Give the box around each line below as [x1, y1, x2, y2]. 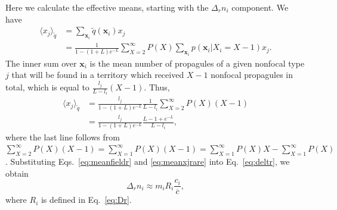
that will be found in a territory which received [11, 68, 184, 81]
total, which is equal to [5, 81, 89, 93]
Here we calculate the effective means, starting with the [5, 1, 209, 13]
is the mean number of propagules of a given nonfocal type [89, 57, 305, 69]
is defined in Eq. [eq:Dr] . [41, 193, 132, 206]
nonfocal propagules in [211, 68, 293, 81]
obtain [5, 167, 29, 179]
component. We [231, 1, 289, 13]
